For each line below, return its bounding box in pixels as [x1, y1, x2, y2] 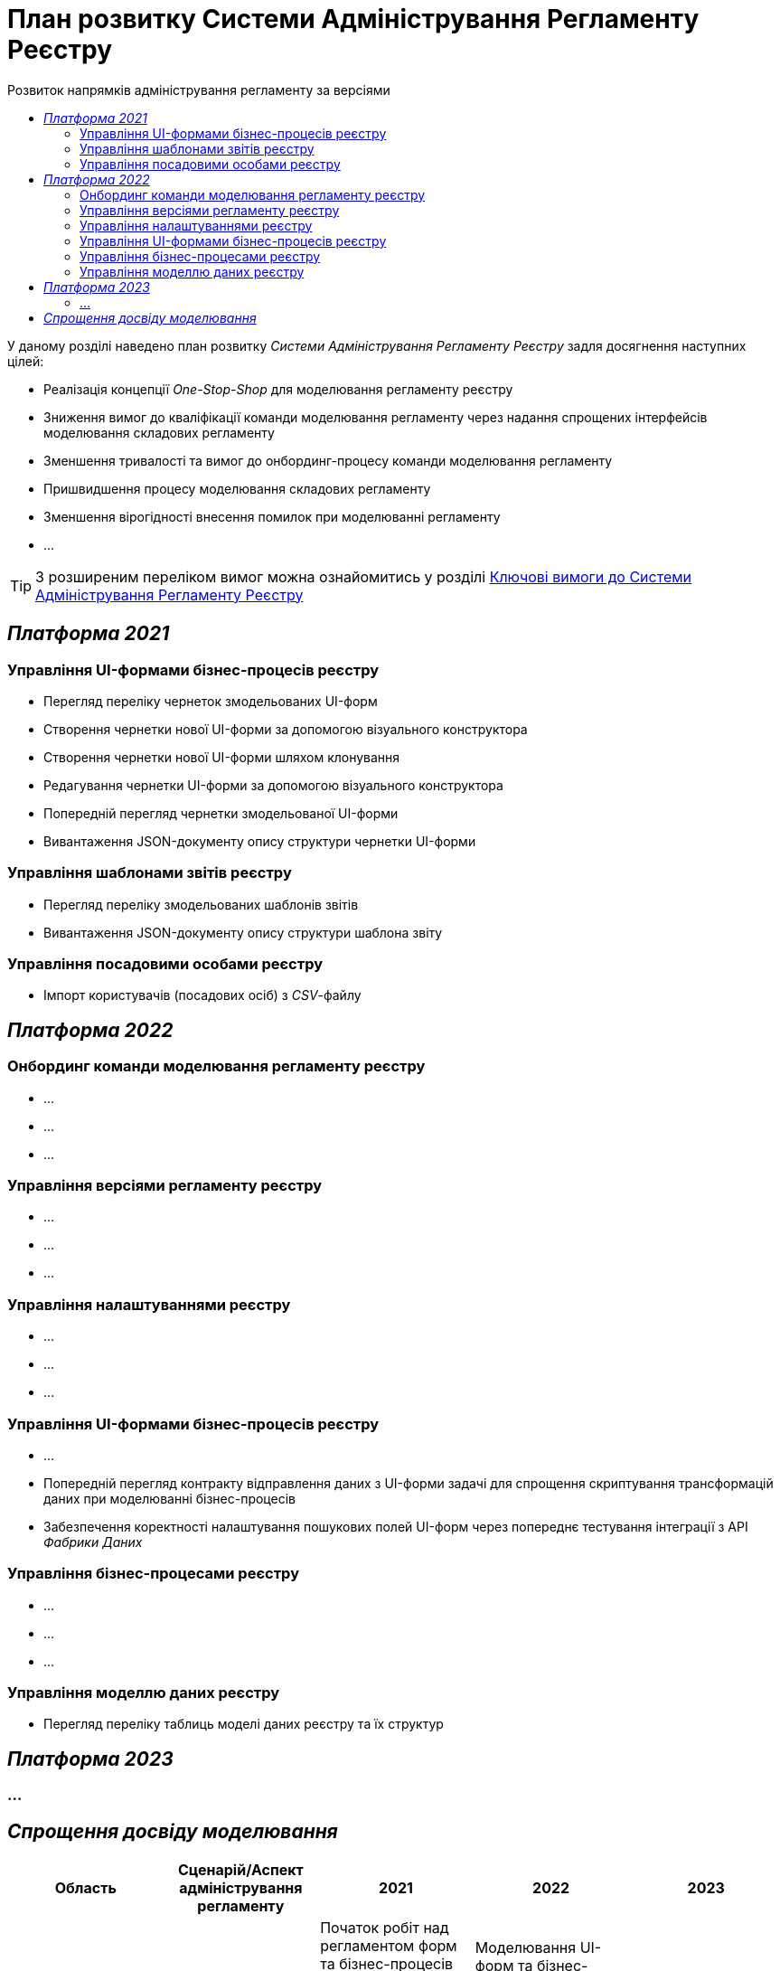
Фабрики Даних [43, 1533, 143, 1550]
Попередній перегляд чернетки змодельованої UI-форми [43, 805, 399, 821]
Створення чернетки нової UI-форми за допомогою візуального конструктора [43, 721, 528, 737]
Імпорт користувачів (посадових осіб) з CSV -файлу [43, 987, 362, 1004]
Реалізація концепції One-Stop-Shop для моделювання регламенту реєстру [43, 381, 513, 397]
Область [54, 1879, 117, 1898]
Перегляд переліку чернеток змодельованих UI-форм [43, 693, 378, 709]
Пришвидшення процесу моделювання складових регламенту [43, 480, 431, 496]
